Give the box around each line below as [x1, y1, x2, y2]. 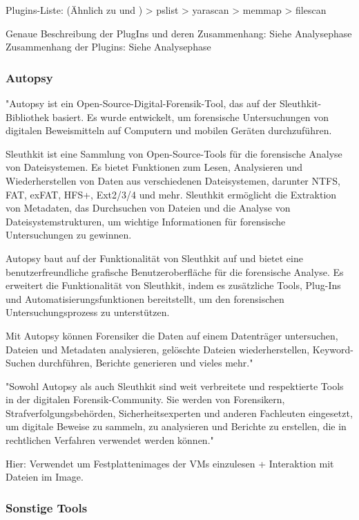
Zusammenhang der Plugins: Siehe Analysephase [6, 39, 211, 54]
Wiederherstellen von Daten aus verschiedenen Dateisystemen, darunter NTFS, [6, 173, 340, 187]
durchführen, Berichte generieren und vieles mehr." [38, 355, 253, 370]
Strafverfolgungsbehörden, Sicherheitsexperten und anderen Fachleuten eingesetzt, [6, 405, 353, 420]
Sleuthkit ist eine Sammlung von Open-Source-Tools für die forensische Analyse [6, 146, 342, 160]
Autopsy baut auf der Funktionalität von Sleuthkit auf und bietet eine [6, 250, 303, 265]
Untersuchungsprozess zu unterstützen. [6, 305, 170, 319]
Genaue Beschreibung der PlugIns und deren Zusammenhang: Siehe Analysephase [6, 26, 352, 40]
